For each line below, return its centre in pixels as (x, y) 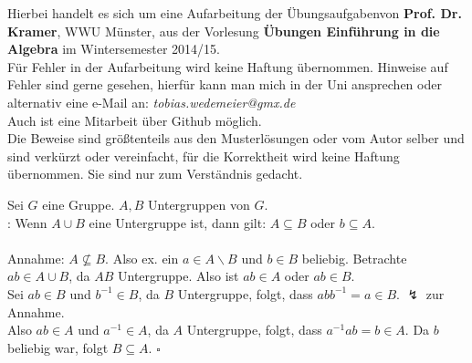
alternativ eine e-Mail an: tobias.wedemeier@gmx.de (152, 102)
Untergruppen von (199, 204)
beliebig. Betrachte (354, 258)
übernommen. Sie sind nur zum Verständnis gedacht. (155, 174)
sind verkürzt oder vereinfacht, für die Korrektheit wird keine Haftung (204, 156)
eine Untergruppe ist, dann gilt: (178, 222)
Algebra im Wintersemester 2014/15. (114, 49)
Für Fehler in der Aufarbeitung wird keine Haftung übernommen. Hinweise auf (228, 66)
